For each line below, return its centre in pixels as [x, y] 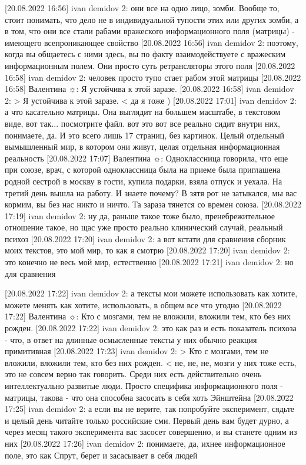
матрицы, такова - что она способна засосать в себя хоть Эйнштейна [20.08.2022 [149, 397]
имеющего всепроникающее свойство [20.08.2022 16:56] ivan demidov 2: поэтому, [152, 42]
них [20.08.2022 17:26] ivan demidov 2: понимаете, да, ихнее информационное [145, 443]
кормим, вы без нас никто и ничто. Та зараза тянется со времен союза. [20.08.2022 [153, 204]
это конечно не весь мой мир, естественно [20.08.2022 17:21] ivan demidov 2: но [149, 262]
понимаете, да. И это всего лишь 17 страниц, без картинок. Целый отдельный [145, 135]
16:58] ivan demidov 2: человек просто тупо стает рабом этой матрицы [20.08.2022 [153, 77]
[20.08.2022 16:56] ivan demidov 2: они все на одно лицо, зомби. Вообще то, [142, 8]
